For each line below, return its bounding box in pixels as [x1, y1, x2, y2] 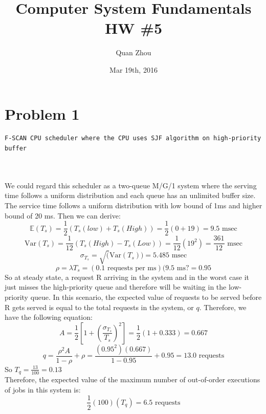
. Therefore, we [199, 301, 247, 312]
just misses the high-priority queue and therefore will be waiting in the [5, 281, 227, 292]
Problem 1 [5, 103, 80, 124]
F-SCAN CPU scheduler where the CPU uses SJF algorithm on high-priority [5, 135, 261, 142]
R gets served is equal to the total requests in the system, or [5, 301, 194, 312]
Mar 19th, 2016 [109, 64, 158, 75]
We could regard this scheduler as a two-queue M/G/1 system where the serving [5, 180, 257, 190]
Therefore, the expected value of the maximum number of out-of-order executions [5, 374, 260, 385]
